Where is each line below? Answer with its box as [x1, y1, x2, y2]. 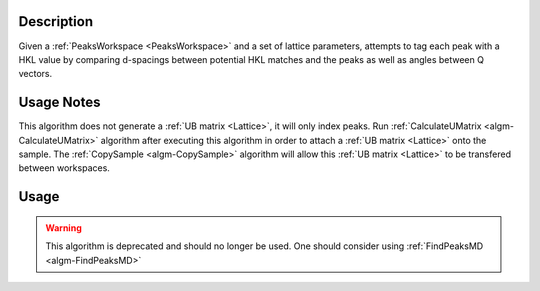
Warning [45, 221, 82, 234]
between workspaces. [18, 162, 110, 174]
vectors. [18, 68, 53, 80]
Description [18, 13, 94, 30]
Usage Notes [18, 94, 101, 111]
